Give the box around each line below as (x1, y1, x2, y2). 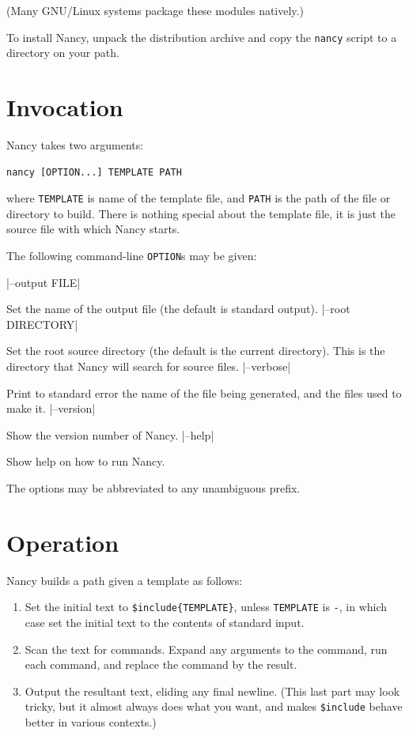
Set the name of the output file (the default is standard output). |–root (6, 300, 350, 317)
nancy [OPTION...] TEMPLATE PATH (6, 166, 182, 178)
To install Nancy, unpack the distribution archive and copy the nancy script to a (6, 28, 397, 45)
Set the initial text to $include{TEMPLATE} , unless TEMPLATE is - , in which (25, 598, 388, 615)
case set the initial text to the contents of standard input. (25, 613, 305, 630)
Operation (6, 526, 119, 558)
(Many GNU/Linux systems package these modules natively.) (6, 2, 304, 18)
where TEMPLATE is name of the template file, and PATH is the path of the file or (6, 190, 391, 206)
